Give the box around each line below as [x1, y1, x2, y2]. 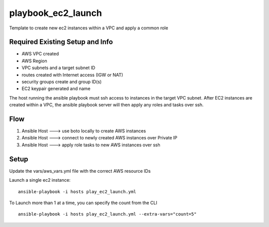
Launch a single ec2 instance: [9, 177, 71, 183]
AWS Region [21, 58, 47, 64]
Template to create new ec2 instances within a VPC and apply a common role [9, 25, 168, 31]
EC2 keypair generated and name [21, 86, 91, 92]
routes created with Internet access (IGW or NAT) [21, 72, 124, 78]
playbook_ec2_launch [9, 7, 102, 18]
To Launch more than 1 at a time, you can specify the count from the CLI [9, 200, 157, 206]
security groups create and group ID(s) [21, 79, 102, 85]
